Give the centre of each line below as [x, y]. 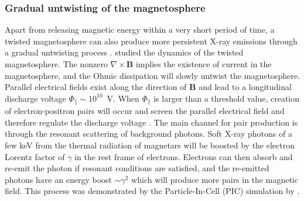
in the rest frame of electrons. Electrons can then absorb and [184, 156]
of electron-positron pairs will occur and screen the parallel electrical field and [145, 111]
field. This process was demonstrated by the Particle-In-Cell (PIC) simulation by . [152, 191]
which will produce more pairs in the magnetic [215, 179]
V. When [123, 98]
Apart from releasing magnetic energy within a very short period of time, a [140, 30]
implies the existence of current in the [204, 64]
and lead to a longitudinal [245, 87]
